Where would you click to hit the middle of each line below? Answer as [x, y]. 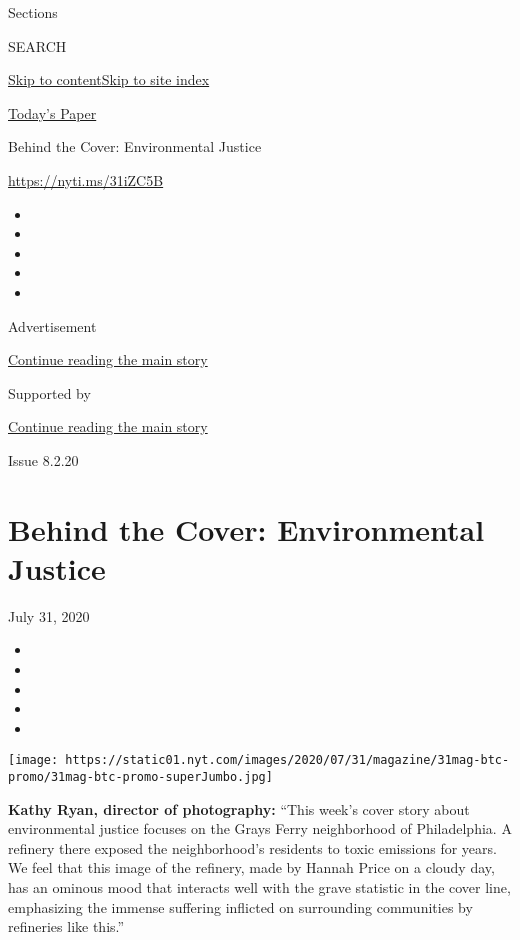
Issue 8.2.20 [43, 459]
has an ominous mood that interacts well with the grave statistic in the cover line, [259, 887]
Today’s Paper [52, 112]
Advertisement [52, 325]
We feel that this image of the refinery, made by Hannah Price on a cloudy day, [251, 867]
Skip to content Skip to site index [109, 79]
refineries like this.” [66, 926]
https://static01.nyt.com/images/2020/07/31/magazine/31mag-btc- [287, 760]
